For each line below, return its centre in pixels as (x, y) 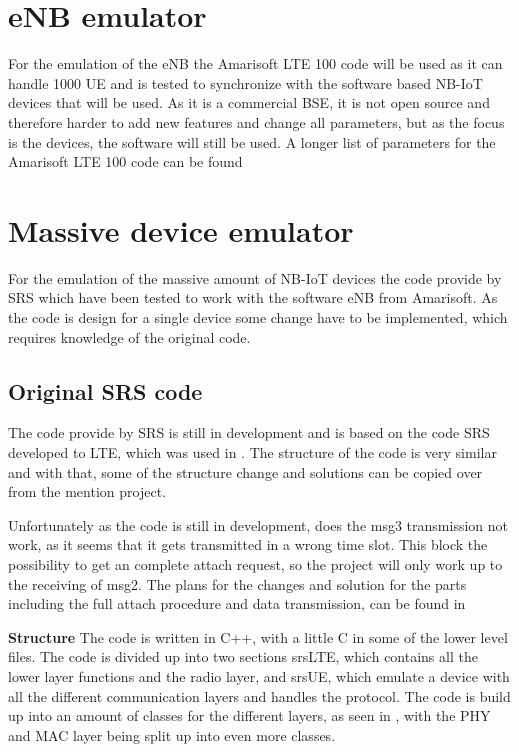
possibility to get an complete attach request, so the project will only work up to (255, 563)
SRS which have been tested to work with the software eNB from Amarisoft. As (253, 297)
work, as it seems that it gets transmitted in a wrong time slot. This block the (248, 544)
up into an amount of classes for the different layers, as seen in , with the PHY (249, 715)
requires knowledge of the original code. (129, 336)
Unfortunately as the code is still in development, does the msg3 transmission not (258, 524)
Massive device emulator (181, 229)
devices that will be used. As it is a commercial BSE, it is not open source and (249, 102)
